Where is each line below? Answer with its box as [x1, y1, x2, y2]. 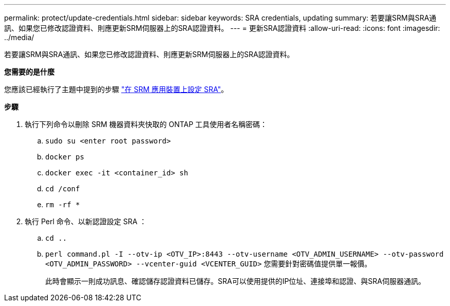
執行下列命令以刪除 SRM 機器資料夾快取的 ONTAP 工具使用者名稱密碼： [25, 120, 268, 129]
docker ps [45, 153, 84, 161]
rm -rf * [45, 201, 80, 209]
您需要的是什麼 [4, 67, 54, 76]
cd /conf [45, 185, 80, 193]
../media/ [4, 33, 34, 42]
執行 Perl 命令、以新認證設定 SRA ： [25, 217, 147, 226]
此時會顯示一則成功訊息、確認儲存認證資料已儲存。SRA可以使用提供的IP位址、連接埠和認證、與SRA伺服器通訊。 [45, 277, 426, 285]
